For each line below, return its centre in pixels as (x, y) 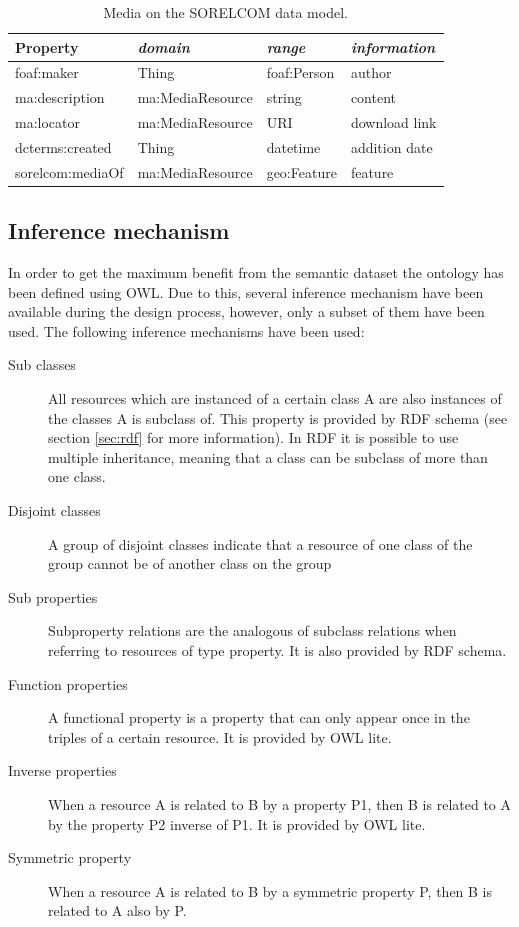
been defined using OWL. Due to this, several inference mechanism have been (246, 291)
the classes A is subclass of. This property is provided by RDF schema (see (278, 417)
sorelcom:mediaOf (69, 171)
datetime (293, 146)
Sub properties (53, 596)
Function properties (68, 683)
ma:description (60, 97)
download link (393, 122)
